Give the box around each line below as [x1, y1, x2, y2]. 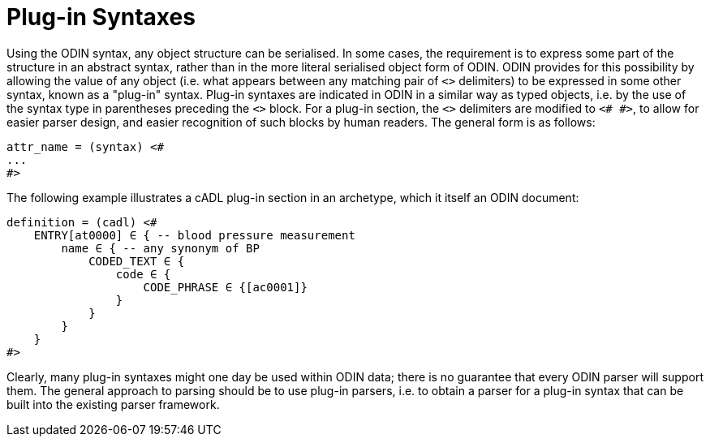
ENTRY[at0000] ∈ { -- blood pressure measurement [33, 228, 355, 242]
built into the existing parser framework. [6, 397, 220, 411]
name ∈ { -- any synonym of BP [61, 241, 260, 255]
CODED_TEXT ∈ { [88, 254, 185, 268]
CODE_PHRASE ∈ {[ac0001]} [143, 280, 308, 294]
